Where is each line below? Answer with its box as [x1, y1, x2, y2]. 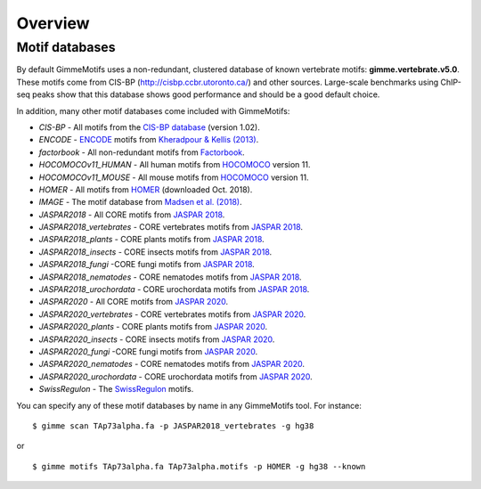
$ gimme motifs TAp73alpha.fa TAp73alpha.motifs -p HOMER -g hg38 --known [32, 461, 366, 471]
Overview [16, 13, 90, 33]
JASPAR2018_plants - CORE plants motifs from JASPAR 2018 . [38, 234, 265, 245]
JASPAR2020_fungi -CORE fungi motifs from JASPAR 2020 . [38, 346, 258, 356]
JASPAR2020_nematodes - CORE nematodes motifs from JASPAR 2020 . [38, 359, 305, 370]
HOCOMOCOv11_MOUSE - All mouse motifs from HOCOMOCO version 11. [38, 172, 309, 183]
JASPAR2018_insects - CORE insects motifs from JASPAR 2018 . [38, 246, 273, 257]
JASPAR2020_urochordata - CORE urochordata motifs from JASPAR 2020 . [38, 371, 313, 382]
